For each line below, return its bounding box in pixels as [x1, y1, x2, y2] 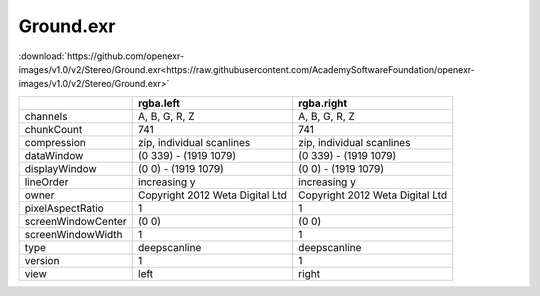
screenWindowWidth [24, 227, 124, 241]
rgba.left [138, 96, 180, 110]
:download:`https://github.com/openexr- [18, 50, 185, 62]
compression [24, 135, 87, 149]
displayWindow [24, 161, 97, 175]
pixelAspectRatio [24, 201, 104, 215]
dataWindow [24, 148, 84, 162]
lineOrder [24, 175, 69, 189]
